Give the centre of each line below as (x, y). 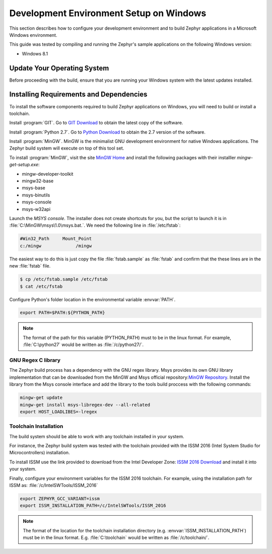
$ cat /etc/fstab (41, 286)
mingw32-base (38, 181)
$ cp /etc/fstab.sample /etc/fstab (64, 279)
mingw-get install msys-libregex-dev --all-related (85, 405)
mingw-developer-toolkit (48, 174)
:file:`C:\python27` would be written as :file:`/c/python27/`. (83, 344)
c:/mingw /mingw (56, 246)
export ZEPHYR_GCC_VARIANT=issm (60, 499)
